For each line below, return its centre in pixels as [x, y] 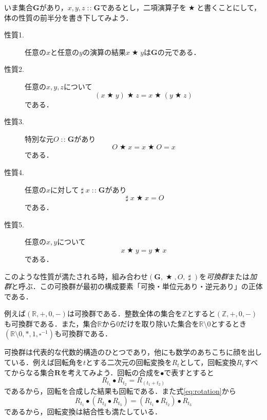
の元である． [179, 52]
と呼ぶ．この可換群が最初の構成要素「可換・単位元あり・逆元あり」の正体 [137, 286]
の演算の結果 [104, 52]
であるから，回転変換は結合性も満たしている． [83, 412]
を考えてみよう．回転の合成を [111, 372]
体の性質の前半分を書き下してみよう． [69, 17]
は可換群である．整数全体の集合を [125, 313]
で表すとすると [189, 372]
